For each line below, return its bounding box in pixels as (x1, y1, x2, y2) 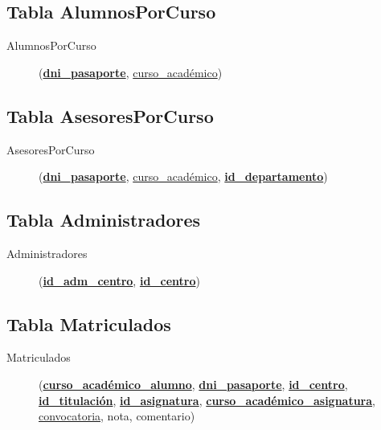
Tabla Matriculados (6, 311, 171, 336)
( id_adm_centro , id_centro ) (39, 272, 200, 289)
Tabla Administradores (6, 207, 201, 232)
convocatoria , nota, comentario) (39, 407, 195, 424)
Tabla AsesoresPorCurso (6, 103, 214, 128)
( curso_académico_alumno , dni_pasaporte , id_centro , (39, 375, 348, 392)
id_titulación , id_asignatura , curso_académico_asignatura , (39, 391, 375, 408)
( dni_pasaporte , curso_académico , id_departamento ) (39, 168, 328, 185)
